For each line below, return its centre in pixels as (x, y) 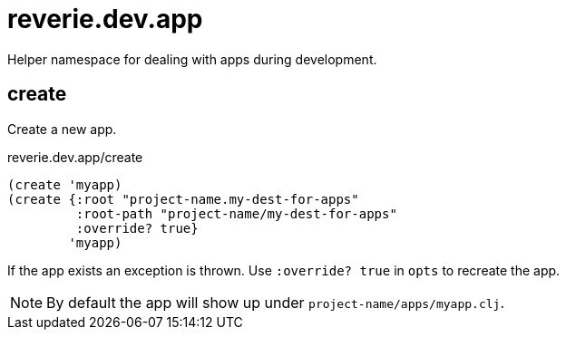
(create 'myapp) (65, 184)
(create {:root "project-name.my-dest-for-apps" (183, 199)
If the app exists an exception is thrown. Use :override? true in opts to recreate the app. (284, 270)
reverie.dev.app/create (75, 157)
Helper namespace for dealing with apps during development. (192, 59)
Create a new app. (62, 129)
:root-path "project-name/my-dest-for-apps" (236, 213)
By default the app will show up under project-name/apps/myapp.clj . (275, 302)
